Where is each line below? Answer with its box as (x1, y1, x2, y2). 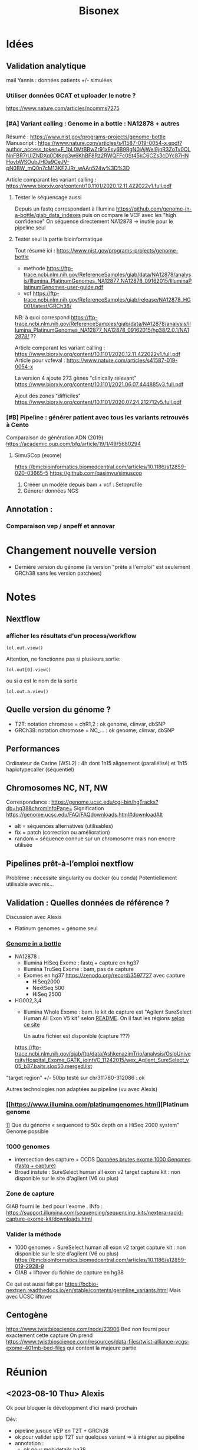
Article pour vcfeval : (14, 357, 66, 364)
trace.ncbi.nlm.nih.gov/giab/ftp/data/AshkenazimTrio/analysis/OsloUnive (14, 1050, 191, 1057)
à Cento (6, 420, 29, 429)
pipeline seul (14, 224, 46, 231)
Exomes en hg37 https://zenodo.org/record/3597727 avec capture (23, 972, 186, 979)
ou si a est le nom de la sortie (6, 677, 78, 684)
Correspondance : (6, 798, 50, 805)
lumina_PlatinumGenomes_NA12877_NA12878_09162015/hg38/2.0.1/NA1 (14, 326, 190, 334)
